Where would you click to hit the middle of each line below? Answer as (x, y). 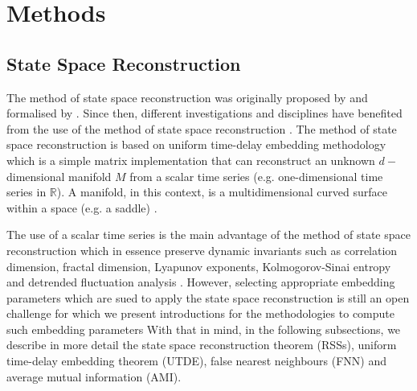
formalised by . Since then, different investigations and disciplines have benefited (204, 113)
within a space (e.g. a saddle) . (82, 207)
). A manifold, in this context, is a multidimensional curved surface (222, 192)
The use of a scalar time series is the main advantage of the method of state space (208, 235)
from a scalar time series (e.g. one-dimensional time (256, 176)
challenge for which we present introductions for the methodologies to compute (200, 313)
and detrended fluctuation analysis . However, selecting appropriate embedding (201, 282)
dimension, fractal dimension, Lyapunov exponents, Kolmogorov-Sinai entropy (199, 266)
